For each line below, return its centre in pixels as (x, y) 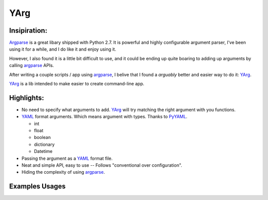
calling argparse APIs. (32, 66)
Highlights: (27, 98)
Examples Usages (37, 186)
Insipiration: (28, 31)
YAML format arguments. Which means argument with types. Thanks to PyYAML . (104, 117)
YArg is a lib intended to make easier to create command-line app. (77, 84)
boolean (42, 137)
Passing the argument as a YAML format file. (67, 158)
